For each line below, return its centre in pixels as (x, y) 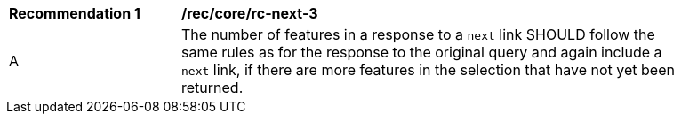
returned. (212, 87)
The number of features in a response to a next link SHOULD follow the (418, 34)
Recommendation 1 (75, 13)
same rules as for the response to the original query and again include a (422, 52)
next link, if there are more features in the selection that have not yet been (428, 70)
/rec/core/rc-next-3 (250, 13)
